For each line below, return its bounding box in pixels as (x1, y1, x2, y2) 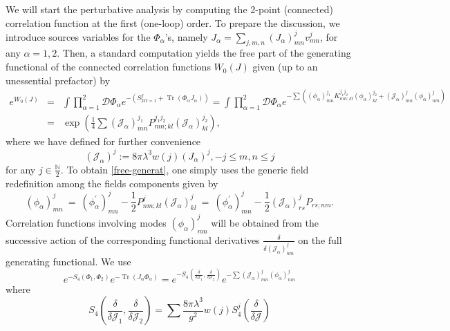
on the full (298, 232, 342, 247)
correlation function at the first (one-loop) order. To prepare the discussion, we (6, 15, 340, 30)
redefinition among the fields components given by (6, 176, 218, 190)
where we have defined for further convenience (6, 133, 201, 148)
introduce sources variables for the (6, 29, 151, 44)
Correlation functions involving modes (6, 215, 167, 229)
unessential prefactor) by (6, 73, 111, 87)
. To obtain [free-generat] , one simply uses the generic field (60, 162, 309, 176)
